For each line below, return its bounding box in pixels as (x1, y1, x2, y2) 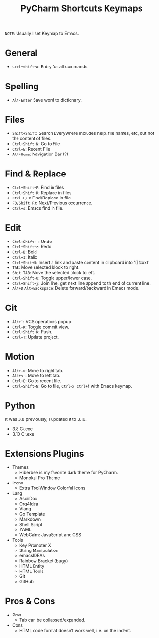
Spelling (5, 81, 39, 92)
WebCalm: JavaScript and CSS (19, 531, 82, 538)
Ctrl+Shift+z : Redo (12, 243, 52, 249)
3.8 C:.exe (12, 426, 33, 432)
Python (5, 400, 35, 411)
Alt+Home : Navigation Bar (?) (12, 151, 69, 157)
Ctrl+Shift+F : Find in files (12, 184, 64, 190)
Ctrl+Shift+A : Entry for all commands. (12, 64, 89, 70)
